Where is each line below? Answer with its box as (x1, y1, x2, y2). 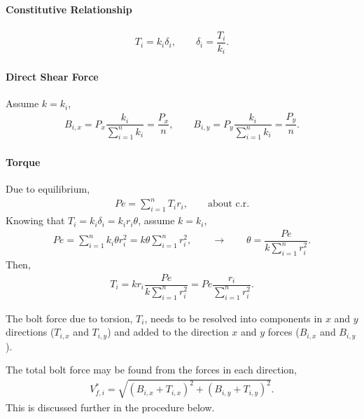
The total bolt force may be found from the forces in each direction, (6, 362, 297, 377)
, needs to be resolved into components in (144, 310, 323, 325)
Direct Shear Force (6, 69, 99, 83)
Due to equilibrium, (6, 181, 90, 196)
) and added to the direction (107, 324, 229, 339)
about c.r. (207, 199, 250, 209)
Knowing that (6, 213, 65, 228)
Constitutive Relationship (6, 1, 132, 16)
